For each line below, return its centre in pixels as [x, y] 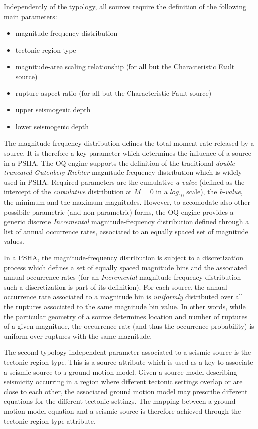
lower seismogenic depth [52, 126]
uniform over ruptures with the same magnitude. [78, 335]
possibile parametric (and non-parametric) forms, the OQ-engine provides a [119, 212]
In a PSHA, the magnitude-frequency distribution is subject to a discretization [124, 258]
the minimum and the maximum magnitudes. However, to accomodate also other [127, 202]
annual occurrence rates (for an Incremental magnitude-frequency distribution [123, 277]
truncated [18, 172]
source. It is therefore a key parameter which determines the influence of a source [128, 152]
